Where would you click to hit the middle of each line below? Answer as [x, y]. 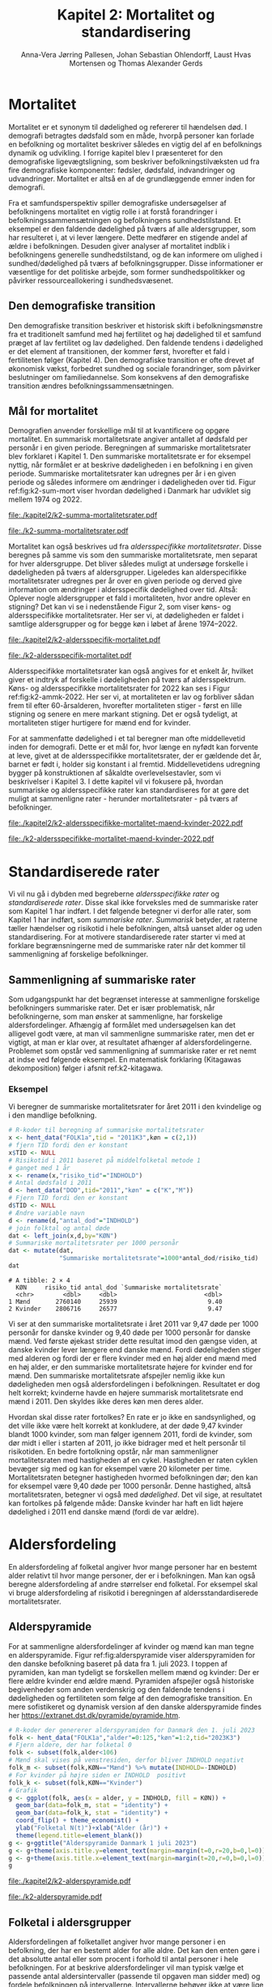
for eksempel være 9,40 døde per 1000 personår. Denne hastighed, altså [130, 1485]
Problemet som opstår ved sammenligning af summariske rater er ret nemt [132, 1051]
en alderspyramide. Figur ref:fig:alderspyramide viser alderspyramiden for [132, 1655]
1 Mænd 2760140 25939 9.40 [115, 1301]
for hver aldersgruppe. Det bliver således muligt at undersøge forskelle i [128, 564]
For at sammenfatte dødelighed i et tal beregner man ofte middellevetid [127, 738]
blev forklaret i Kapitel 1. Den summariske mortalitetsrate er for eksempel [130, 456]
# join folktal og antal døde [59, 1228]
